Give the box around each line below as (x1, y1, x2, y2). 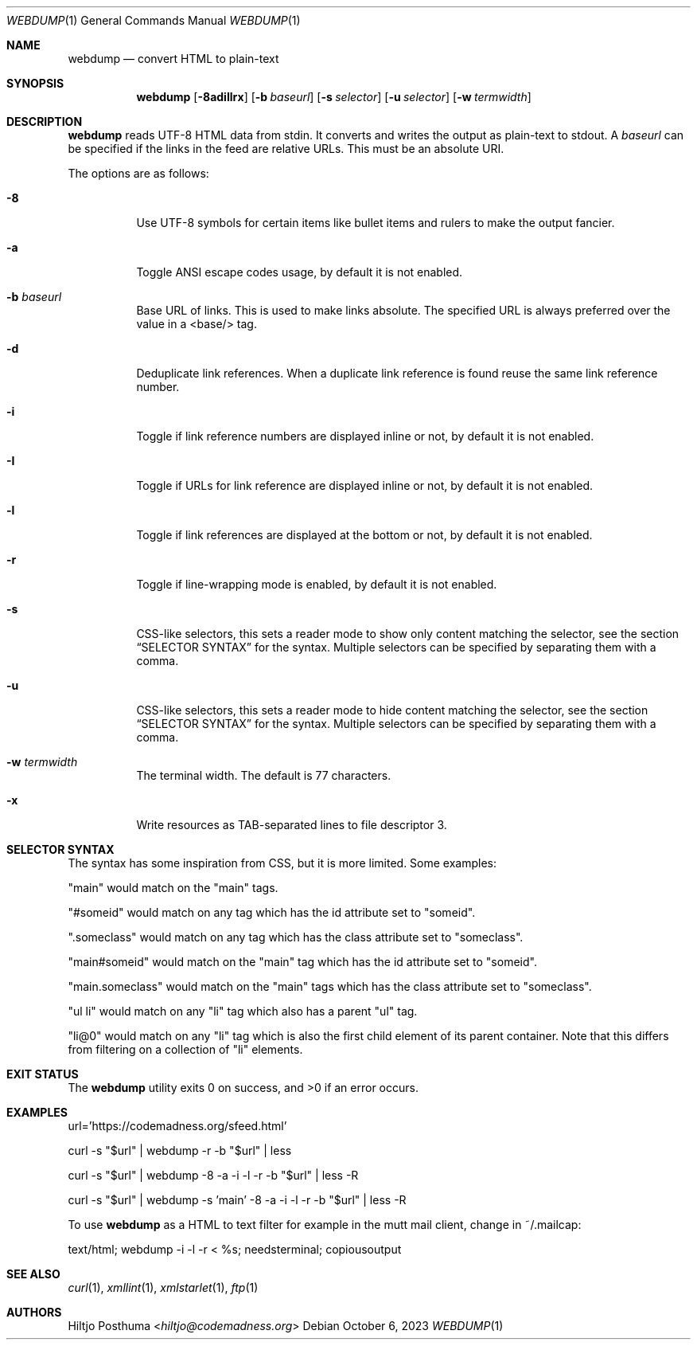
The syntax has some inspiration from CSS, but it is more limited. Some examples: (68, 856, 497, 870)
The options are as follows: (68, 166, 209, 180)
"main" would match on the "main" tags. (68, 881, 278, 894)
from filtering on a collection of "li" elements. (68, 1043, 303, 1056)
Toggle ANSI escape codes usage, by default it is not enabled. (136, 265, 463, 279)
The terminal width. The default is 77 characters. (136, 769, 391, 782)
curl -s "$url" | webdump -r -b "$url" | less (68, 1144, 292, 1157)
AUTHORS (6, 1305, 62, 1319)
